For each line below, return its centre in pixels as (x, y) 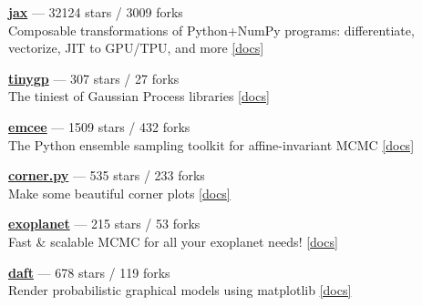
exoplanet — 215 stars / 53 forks (104, 224)
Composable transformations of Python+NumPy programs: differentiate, (211, 30)
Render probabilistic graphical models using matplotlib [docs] (180, 290)
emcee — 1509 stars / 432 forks (99, 126)
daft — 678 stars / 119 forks (89, 272)
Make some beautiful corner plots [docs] (119, 193)
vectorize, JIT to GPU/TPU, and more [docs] (136, 48)
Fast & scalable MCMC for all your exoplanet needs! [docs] (173, 241)
